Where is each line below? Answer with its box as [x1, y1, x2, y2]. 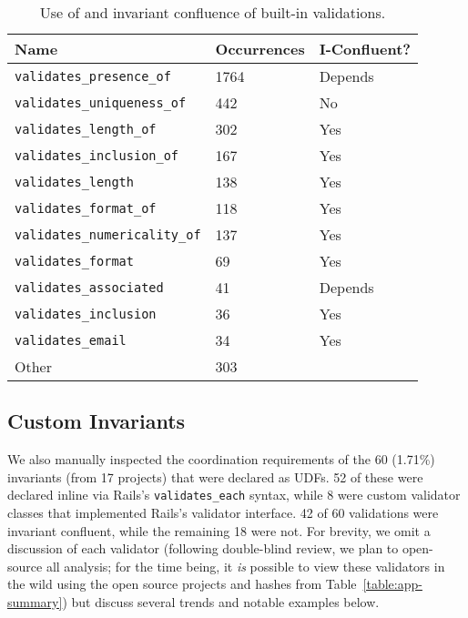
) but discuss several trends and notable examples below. [62, 593, 380, 612]
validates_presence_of [15, 68, 171, 84]
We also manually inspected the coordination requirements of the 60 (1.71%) [7, 450, 435, 469]
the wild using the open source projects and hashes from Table [7, 574, 357, 593]
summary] [7, 593, 63, 612]
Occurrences [215, 38, 305, 59]
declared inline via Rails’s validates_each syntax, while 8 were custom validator [7, 485, 461, 504]
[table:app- [362, 574, 422, 593]
